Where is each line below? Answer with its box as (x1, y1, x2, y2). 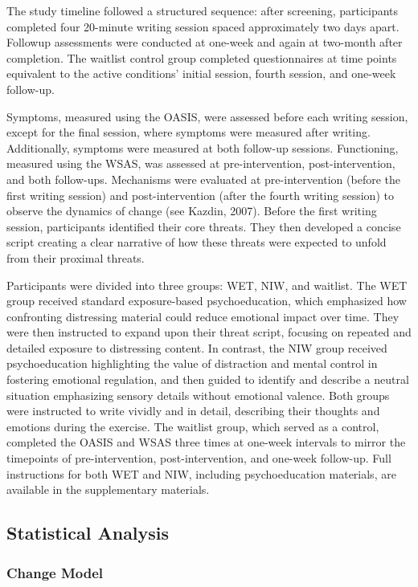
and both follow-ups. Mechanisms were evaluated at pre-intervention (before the (6, 170, 400, 187)
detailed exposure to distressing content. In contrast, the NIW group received (6, 339, 387, 356)
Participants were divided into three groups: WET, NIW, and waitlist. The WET (6, 276, 408, 293)
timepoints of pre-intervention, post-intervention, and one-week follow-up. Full (6, 450, 391, 467)
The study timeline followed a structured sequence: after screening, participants (6, 2, 399, 18)
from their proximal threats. (6, 249, 145, 266)
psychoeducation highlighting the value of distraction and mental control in (6, 355, 378, 372)
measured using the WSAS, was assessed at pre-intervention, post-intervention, (6, 155, 395, 172)
